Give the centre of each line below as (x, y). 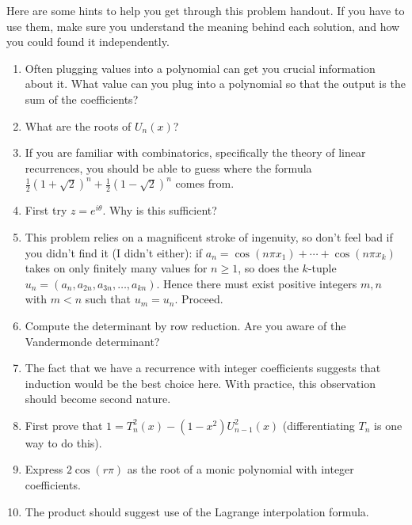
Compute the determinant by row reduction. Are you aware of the (185, 325)
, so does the (268, 268)
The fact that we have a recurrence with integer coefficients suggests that (203, 368)
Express (44, 469)
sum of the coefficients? (82, 99)
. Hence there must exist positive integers (257, 283)
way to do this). (63, 442)
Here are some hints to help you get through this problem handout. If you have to (206, 10)
